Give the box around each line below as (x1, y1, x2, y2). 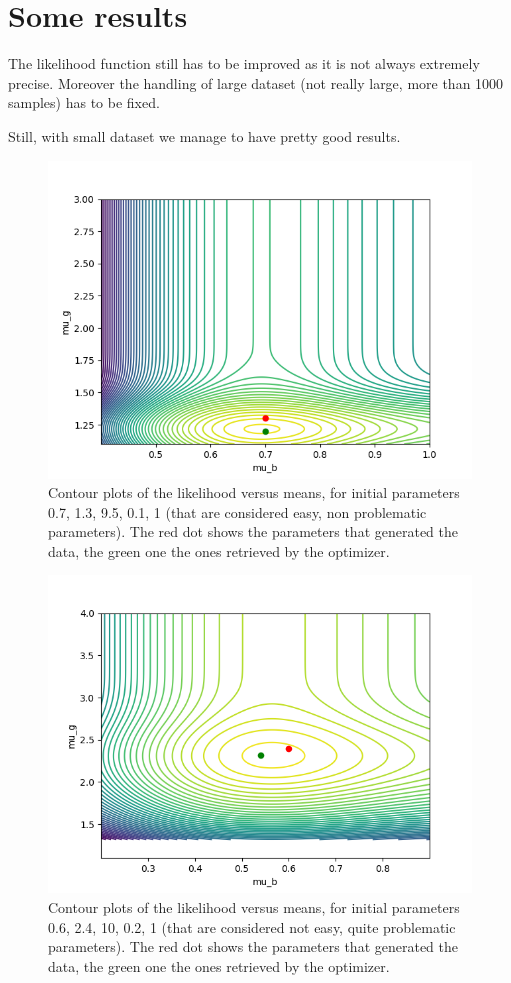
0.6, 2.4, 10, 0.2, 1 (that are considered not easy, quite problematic (48, 916, 456, 937)
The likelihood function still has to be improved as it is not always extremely (8, 53, 480, 74)
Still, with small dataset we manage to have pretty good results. (8, 125, 401, 146)
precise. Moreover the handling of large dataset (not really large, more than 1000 (8, 72, 504, 93)
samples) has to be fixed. (8, 92, 160, 113)
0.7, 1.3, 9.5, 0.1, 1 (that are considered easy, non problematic (48, 501, 427, 522)
